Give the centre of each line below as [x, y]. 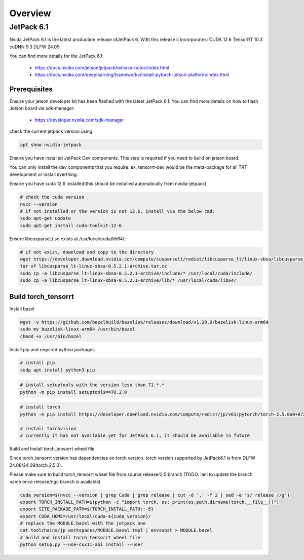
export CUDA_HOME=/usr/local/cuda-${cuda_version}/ [86, 516]
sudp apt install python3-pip [58, 370]
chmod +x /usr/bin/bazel [51, 336]
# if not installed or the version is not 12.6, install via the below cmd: [118, 211]
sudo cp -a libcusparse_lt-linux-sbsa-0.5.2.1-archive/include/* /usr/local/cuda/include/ [136, 273]
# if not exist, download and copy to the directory [87, 252]
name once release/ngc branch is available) [55, 481]
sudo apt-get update [45, 218]
